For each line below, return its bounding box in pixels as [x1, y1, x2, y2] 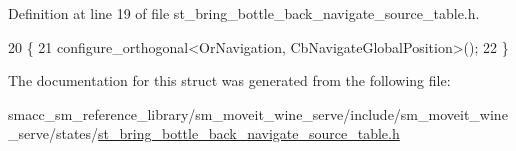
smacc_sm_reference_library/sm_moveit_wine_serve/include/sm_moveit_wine [8, 103, 508, 124]
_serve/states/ [8, 123, 99, 144]
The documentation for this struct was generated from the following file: [8, 70, 451, 91]
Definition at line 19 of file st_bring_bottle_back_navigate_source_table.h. [8, 3, 480, 23]
